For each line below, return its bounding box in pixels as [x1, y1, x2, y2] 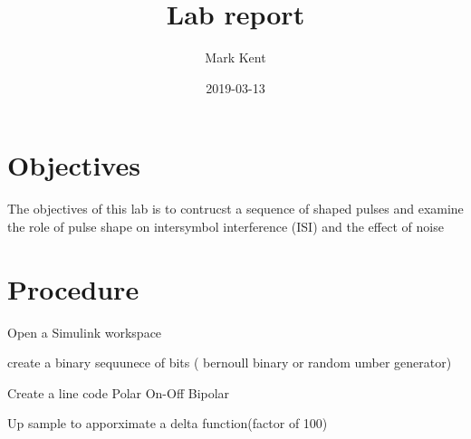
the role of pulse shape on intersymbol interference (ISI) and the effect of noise [7, 216, 444, 235]
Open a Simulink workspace [7, 322, 162, 341]
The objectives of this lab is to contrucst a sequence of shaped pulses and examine [7, 199, 464, 218]
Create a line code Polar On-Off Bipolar [7, 383, 230, 402]
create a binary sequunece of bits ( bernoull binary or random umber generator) [7, 353, 452, 372]
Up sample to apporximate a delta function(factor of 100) [7, 414, 328, 433]
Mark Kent [205, 48, 266, 67]
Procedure [7, 270, 139, 307]
